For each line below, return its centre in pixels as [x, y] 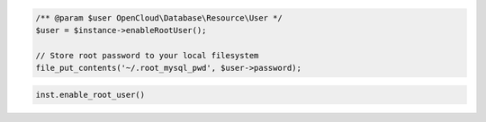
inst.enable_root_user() [90, 95]
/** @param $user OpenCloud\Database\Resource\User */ [159, 17]
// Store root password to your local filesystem [147, 55]
